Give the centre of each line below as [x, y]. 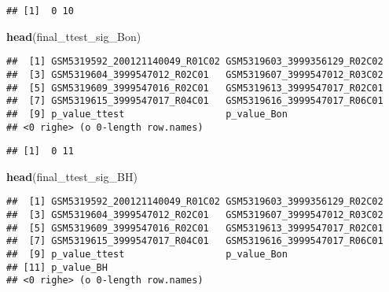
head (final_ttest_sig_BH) [72, 176]
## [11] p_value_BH [57, 267]
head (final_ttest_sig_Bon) [74, 36]
